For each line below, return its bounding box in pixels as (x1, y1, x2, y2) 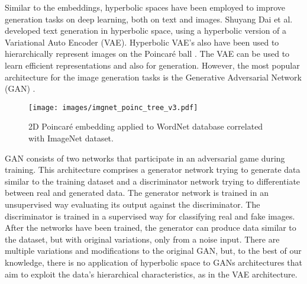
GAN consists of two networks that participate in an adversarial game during (5, 151, 285, 164)
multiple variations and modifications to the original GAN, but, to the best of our (5, 244, 302, 257)
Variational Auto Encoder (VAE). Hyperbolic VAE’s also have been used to (5, 35, 279, 48)
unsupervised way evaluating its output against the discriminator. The (5, 198, 260, 210)
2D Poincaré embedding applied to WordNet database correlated (28, 120, 263, 133)
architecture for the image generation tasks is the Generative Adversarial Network (5, 70, 302, 83)
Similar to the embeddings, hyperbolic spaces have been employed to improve (5, 1, 285, 13)
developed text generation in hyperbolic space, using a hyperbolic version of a (5, 24, 287, 37)
